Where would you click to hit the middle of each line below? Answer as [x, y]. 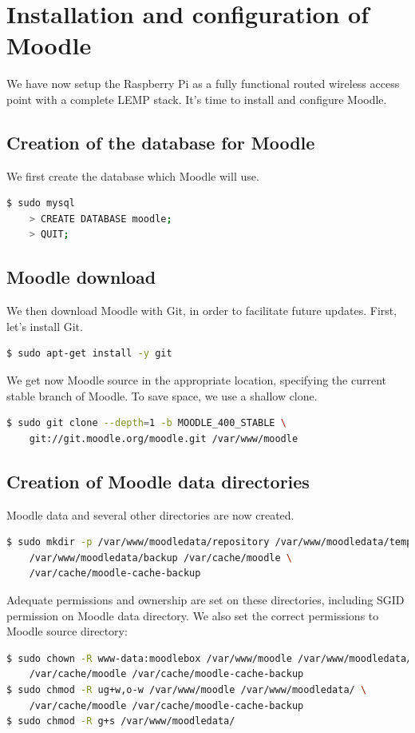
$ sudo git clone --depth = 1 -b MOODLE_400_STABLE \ [146, 423]
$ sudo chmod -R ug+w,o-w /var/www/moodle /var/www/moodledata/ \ [187, 689]
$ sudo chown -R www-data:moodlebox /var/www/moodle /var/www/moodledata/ [209, 658]
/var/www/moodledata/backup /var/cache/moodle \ [160, 558]
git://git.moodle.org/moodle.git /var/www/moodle [164, 438]
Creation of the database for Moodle [161, 142]
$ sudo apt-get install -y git [89, 354]
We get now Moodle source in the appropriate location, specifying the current [196, 380]
